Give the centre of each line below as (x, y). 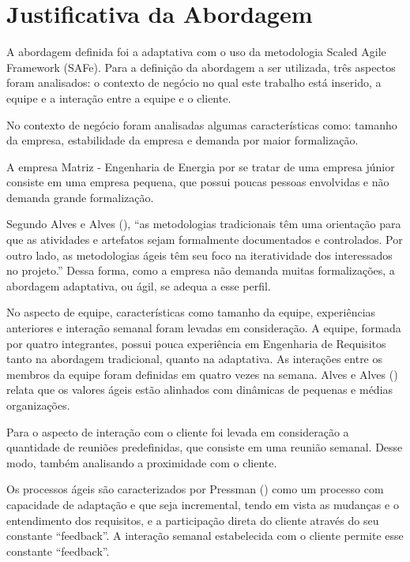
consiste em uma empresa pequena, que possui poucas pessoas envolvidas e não (198, 182)
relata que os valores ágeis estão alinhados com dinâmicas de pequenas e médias (200, 390)
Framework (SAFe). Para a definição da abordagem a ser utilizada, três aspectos (201, 67)
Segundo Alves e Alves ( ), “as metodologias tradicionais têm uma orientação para (204, 224)
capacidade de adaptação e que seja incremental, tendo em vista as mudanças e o (203, 504)
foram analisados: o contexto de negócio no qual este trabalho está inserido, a (194, 82)
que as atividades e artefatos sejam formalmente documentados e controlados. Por (205, 240)
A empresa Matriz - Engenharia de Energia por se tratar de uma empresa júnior (201, 166)
